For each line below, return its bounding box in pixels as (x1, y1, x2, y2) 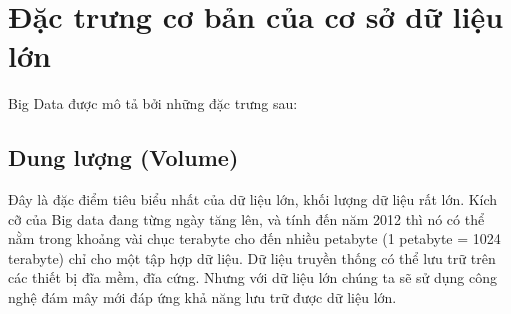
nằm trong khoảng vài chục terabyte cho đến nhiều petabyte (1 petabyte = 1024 (8, 228, 501, 249)
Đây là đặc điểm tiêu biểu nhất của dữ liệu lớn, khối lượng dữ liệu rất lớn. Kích (8, 189, 498, 210)
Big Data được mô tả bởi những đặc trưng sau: (8, 93, 298, 114)
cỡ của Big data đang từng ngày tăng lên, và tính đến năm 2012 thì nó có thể (8, 208, 485, 229)
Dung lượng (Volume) (8, 142, 239, 173)
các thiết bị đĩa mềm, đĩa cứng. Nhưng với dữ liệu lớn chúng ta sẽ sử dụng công (8, 267, 497, 288)
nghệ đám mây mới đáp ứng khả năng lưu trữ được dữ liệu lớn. (8, 287, 397, 308)
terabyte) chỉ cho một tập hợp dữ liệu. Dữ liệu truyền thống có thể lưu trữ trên (8, 247, 496, 268)
